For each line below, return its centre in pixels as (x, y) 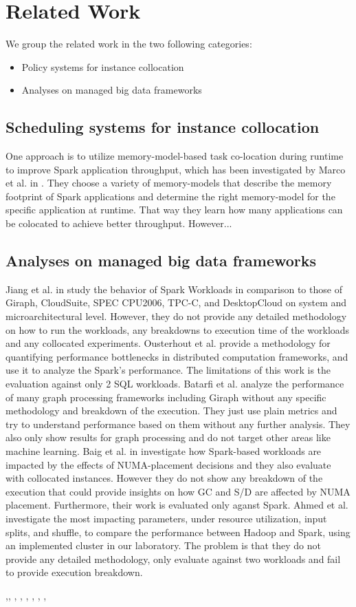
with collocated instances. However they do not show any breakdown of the (164, 478)
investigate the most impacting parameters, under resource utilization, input (166, 518)
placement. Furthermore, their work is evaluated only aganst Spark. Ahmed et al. (177, 505)
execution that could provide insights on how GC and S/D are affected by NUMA (178, 491)
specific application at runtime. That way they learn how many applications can (174, 210)
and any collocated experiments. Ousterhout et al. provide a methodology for (168, 343)
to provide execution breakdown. (74, 572)
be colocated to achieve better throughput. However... (119, 223)
